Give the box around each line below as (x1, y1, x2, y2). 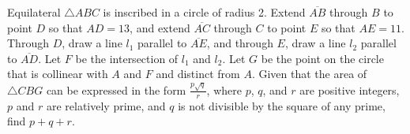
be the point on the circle (261, 50, 384, 66)
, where (206, 81, 242, 98)
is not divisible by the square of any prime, (178, 97, 386, 114)
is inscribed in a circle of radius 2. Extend (103, 4, 306, 20)
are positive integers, (299, 81, 400, 98)
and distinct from (156, 65, 240, 82)
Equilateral (7, 4, 61, 20)
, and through (206, 35, 273, 51)
